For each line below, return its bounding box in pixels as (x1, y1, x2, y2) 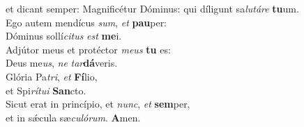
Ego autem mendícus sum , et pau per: (6, 15, 167, 29)
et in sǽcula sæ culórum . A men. (6, 110, 141, 124)
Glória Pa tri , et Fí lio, (6, 69, 98, 83)
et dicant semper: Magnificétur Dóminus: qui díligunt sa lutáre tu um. (6, 1, 299, 15)
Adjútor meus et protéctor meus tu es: (6, 42, 171, 56)
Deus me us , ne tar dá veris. (6, 56, 118, 70)
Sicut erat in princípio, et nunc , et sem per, (6, 96, 190, 111)
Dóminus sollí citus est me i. (6, 28, 122, 43)
